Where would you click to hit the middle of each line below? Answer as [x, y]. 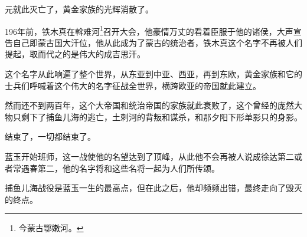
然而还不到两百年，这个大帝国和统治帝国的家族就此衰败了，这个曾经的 [141, 105]
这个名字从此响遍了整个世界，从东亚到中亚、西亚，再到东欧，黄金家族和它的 [153, 74]
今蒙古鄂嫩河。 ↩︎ [51, 228]
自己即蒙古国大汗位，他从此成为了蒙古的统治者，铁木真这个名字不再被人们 [157, 42]
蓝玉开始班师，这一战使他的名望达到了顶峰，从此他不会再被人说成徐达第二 [149, 156]
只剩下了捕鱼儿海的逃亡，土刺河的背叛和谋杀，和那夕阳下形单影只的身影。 [157, 116]
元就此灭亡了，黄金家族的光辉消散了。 [79, 9]
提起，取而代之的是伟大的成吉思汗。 [75, 54]
